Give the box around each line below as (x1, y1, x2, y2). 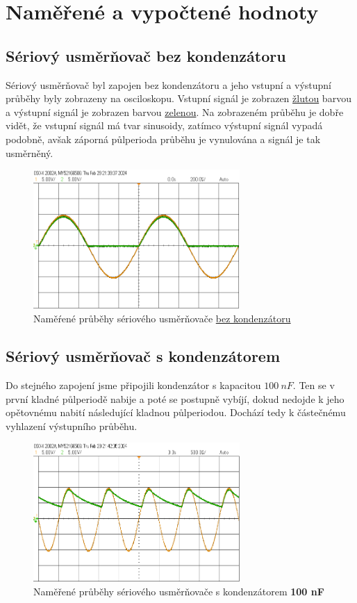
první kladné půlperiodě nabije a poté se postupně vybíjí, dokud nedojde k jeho (6, 391, 344, 406)
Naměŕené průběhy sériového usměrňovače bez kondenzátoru (33, 311, 291, 326)
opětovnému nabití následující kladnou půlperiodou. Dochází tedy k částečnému (6, 405, 346, 420)
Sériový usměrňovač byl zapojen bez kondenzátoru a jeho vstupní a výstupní (6, 77, 331, 92)
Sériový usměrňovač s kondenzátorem (6, 345, 281, 367)
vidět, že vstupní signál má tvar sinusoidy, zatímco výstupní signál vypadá (6, 118, 323, 133)
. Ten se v (292, 378, 335, 393)
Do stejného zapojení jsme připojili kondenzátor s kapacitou (6, 378, 261, 393)
